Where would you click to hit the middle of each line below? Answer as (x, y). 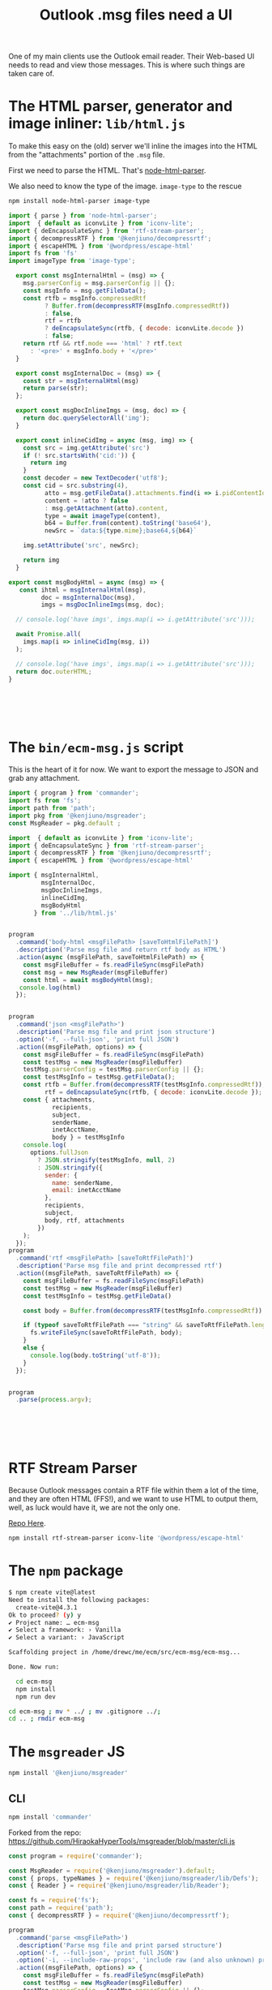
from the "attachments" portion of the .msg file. (87, 155)
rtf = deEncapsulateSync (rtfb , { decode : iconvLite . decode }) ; (153, 1092)
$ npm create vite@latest (52, 1592)
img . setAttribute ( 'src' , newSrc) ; (81, 545)
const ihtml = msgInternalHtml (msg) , (83, 590)
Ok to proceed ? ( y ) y (45, 1615)
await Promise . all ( (49, 635)
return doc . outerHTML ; (54, 671)
